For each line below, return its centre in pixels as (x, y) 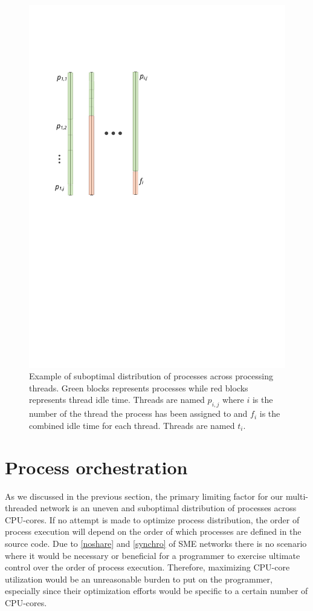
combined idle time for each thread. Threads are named (132, 425)
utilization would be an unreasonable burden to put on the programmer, (139, 579)
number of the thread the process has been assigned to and (138, 413)
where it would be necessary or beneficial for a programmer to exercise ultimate (153, 555)
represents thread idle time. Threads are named (117, 400)
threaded (21, 508)
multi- (297, 496)
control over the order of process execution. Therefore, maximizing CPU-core (147, 567)
